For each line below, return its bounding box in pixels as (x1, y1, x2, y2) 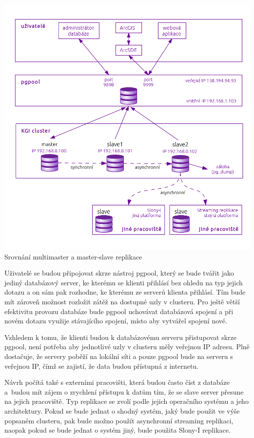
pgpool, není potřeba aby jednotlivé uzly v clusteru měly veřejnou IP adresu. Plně (4, 341, 250, 352)
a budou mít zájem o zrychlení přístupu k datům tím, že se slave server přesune (4, 386, 244, 397)
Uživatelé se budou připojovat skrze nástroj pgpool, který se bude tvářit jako (4, 268, 234, 278)
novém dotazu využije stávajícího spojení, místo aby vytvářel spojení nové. (4, 316, 227, 326)
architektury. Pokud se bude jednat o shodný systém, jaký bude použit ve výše (4, 405, 240, 416)
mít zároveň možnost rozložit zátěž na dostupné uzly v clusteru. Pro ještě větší (4, 296, 240, 306)
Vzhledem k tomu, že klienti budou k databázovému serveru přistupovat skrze (4, 332, 236, 342)
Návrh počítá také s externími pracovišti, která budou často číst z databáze (4, 377, 230, 387)
